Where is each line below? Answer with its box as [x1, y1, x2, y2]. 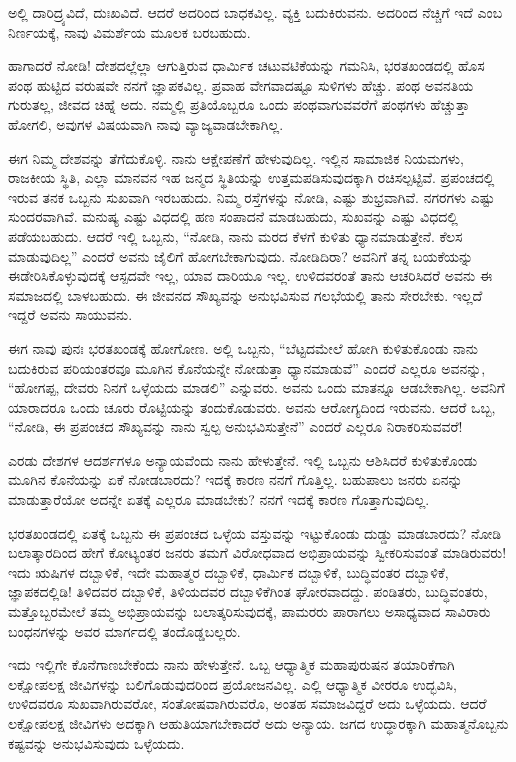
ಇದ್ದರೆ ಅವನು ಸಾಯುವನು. [8, 304, 133, 325]
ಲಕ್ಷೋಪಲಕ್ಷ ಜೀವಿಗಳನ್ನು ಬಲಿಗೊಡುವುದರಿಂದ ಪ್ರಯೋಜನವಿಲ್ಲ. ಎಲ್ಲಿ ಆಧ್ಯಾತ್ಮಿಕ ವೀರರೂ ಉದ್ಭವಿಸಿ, [8, 673, 457, 694]
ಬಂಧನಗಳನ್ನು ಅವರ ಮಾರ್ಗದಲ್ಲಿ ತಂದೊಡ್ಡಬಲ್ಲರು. [8, 620, 241, 641]
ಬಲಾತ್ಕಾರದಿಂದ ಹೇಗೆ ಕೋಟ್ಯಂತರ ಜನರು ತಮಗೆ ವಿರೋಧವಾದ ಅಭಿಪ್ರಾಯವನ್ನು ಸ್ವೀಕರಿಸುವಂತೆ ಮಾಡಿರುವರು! [8, 542, 507, 563]
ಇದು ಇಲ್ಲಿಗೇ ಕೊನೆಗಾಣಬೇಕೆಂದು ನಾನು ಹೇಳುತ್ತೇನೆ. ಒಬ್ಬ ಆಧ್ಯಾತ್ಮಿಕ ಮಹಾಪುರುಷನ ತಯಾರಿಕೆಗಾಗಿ [8, 654, 455, 675]
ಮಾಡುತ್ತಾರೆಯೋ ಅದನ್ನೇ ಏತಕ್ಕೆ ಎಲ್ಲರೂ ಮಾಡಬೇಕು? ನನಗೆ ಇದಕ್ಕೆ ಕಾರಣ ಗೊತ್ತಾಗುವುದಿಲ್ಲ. [8, 489, 430, 510]
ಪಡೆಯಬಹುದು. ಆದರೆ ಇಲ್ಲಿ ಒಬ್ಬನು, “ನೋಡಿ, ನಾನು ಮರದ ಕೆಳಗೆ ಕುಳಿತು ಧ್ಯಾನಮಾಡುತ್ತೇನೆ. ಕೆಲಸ [8, 225, 463, 246]
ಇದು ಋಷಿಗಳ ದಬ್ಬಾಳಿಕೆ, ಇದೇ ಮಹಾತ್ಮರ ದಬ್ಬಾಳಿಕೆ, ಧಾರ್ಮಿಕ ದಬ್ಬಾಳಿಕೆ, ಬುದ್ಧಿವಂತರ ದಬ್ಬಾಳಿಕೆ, [8, 561, 449, 582]
